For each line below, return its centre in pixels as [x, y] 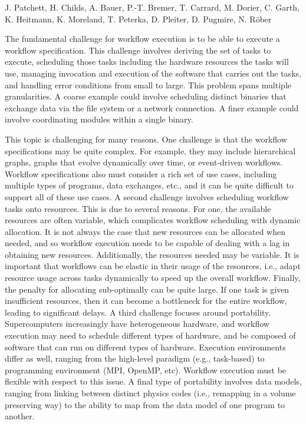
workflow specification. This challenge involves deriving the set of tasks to [138, 50]
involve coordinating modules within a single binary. [99, 119]
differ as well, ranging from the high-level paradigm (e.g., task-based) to [135, 358]
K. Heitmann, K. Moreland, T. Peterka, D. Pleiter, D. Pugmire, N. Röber [138, 19]
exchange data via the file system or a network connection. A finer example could [152, 107]
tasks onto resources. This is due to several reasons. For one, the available [138, 208]
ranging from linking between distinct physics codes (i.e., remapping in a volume [150, 393]
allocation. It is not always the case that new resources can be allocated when [145, 231]
